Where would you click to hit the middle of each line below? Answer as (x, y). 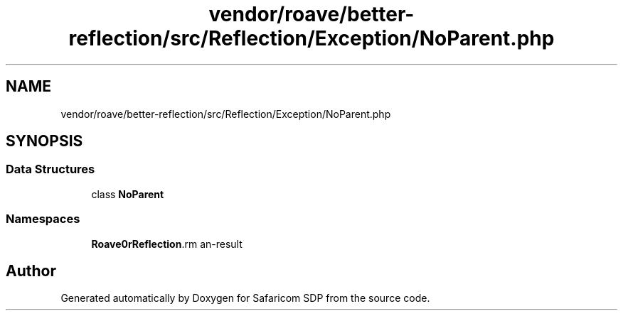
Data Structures (50, 169)
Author (31, 271)
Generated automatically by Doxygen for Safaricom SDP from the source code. (245, 298)
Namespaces (43, 219)
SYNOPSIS (44, 141)
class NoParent (128, 194)
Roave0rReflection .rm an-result (167, 244)
